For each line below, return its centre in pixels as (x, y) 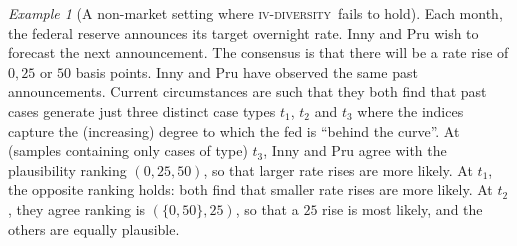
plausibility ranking (67, 169)
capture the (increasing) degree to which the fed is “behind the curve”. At (234, 130)
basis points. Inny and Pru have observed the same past (246, 71)
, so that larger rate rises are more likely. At (338, 169)
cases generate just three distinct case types (142, 110)
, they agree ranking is (77, 208)
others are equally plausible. (94, 228)
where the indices (410, 110)
